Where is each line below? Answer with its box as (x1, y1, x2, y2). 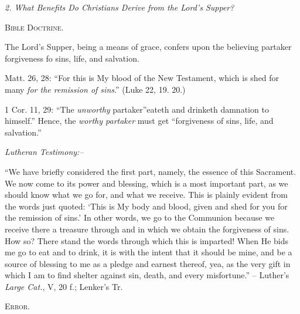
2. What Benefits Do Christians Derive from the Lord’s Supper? (5, 1, 234, 13)
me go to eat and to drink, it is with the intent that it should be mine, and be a (5, 246, 292, 258)
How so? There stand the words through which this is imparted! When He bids (5, 234, 288, 247)
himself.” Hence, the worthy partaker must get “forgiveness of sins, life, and (5, 114, 274, 127)
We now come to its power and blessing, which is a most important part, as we (5, 177, 288, 189)
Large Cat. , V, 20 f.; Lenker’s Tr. (5, 280, 123, 292)
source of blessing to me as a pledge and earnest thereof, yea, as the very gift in (5, 257, 291, 269)
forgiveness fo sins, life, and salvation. (5, 52, 139, 64)
